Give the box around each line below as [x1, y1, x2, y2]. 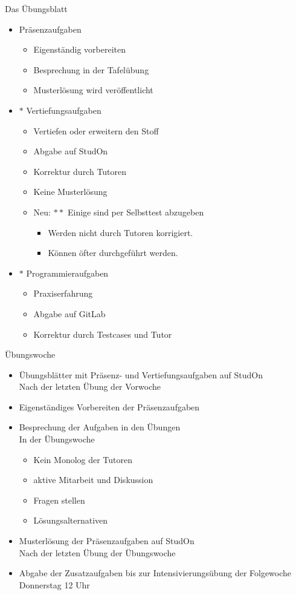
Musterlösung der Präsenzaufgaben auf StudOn [19, 534, 195, 547]
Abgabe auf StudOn [33, 145, 108, 157]
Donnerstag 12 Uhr [19, 578, 90, 591]
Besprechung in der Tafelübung [33, 63, 149, 76]
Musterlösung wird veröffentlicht [33, 84, 153, 96]
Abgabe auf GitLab [33, 307, 106, 320]
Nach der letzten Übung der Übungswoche [19, 546, 176, 559]
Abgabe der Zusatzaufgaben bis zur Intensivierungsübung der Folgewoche [19, 567, 292, 579]
